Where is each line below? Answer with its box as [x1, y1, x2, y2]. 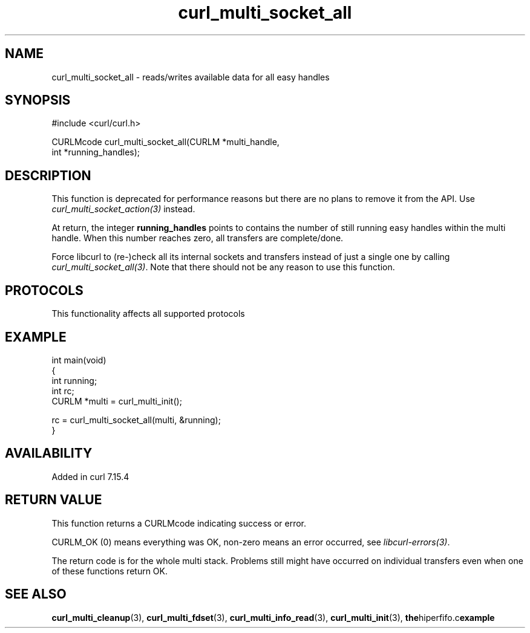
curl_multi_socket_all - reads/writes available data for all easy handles [51, 71, 330, 82]
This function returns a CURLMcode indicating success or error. [51, 518, 306, 528]
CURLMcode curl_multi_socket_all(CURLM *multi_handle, [51, 137, 280, 148]
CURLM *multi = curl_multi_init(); [51, 395, 182, 406]
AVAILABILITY [5, 446, 93, 461]
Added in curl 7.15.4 [51, 471, 129, 482]
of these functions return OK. [51, 565, 168, 576]
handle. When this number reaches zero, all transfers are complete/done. [51, 233, 344, 244]
